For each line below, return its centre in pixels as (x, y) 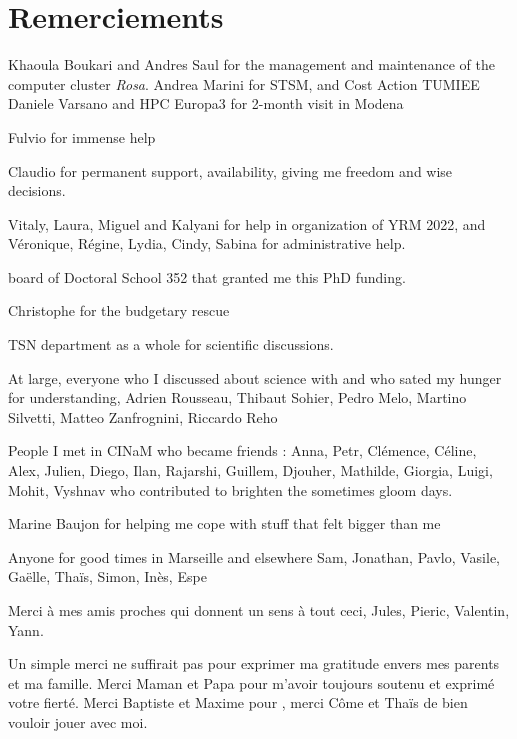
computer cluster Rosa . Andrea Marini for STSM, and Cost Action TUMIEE (244, 83)
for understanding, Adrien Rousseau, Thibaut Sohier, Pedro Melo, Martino (237, 397)
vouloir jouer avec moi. (78, 721)
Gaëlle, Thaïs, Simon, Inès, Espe (107, 576)
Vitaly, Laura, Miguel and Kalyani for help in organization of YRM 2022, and (247, 223)
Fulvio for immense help (82, 136)
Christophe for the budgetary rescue (119, 310)
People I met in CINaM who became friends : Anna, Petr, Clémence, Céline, (242, 450)
